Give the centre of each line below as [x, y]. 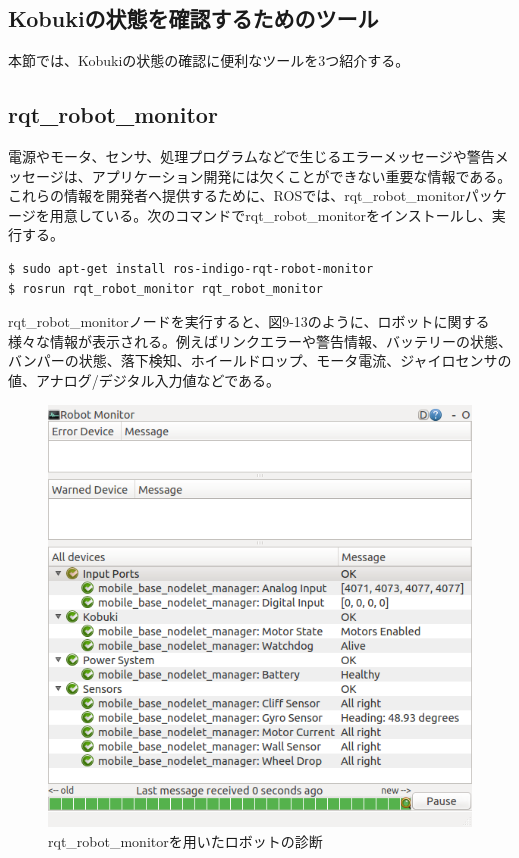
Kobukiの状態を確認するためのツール [193, 18]
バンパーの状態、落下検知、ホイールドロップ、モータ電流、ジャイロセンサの [260, 360]
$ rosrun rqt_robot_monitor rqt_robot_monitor [165, 288]
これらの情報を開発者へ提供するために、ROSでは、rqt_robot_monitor [236, 195]
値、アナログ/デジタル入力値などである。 [144, 379]
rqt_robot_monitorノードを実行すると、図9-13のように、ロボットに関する [249, 321]
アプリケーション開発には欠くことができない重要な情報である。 [301, 175]
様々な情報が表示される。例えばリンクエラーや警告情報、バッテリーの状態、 [260, 340]
